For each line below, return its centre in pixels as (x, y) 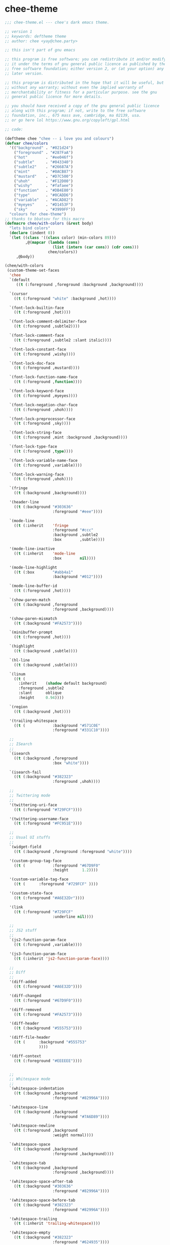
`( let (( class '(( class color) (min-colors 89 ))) (63, 238)
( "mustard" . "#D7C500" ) (43, 176)
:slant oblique (40, 693)
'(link (16, 907)
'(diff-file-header (30, 1037)
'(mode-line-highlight (33, 567)
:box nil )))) (74, 558)
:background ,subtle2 (75, 535)
